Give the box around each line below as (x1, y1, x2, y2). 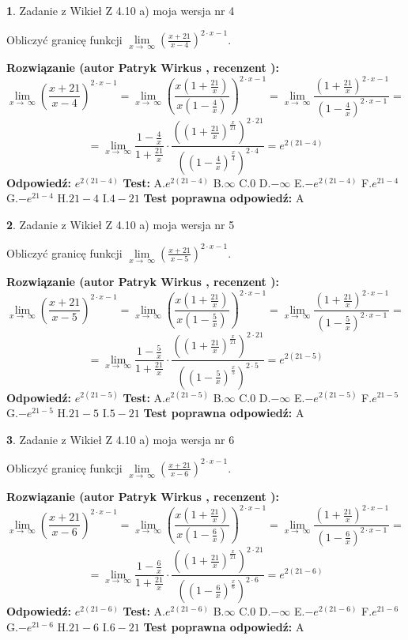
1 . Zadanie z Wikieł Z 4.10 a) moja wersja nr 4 (6, 2, 235, 18)
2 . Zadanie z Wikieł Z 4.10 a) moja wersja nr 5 (6, 216, 235, 232)
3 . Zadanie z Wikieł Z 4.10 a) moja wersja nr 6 (6, 431, 235, 447)
